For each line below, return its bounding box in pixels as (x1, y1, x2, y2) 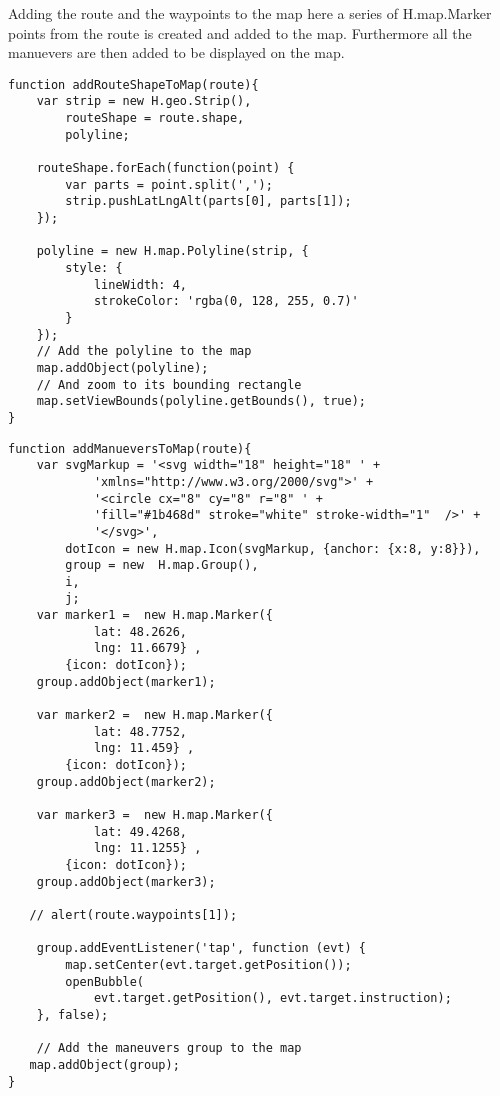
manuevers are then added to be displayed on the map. (8, 42, 345, 63)
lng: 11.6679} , (93, 641, 202, 656)
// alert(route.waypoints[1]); (29, 907, 238, 922)
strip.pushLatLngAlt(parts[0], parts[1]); (65, 194, 352, 209)
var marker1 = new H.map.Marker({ (36, 608, 273, 623)
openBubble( (65, 974, 145, 989)
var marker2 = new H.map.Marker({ (36, 708, 273, 723)
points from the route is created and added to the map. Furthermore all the (8, 22, 472, 43)
